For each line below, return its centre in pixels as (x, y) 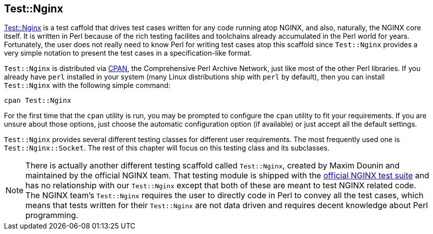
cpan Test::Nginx (38, 101)
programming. (52, 215)
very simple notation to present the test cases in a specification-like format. (128, 53)
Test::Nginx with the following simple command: (87, 85)
